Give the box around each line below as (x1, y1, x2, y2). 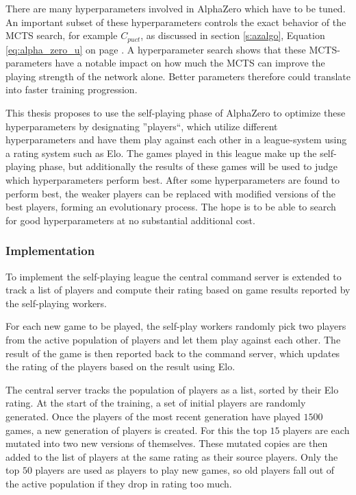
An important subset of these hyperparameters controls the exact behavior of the (5, 14, 346, 29)
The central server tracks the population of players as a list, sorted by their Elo (5, 382, 339, 396)
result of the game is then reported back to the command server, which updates (5, 346, 340, 360)
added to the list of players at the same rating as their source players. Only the (5, 449, 338, 463)
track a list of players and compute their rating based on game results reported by (5, 282, 351, 297)
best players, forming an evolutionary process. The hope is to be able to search (5, 200, 336, 214)
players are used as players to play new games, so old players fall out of (35, 463, 335, 477)
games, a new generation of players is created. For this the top (5, 422, 267, 437)
